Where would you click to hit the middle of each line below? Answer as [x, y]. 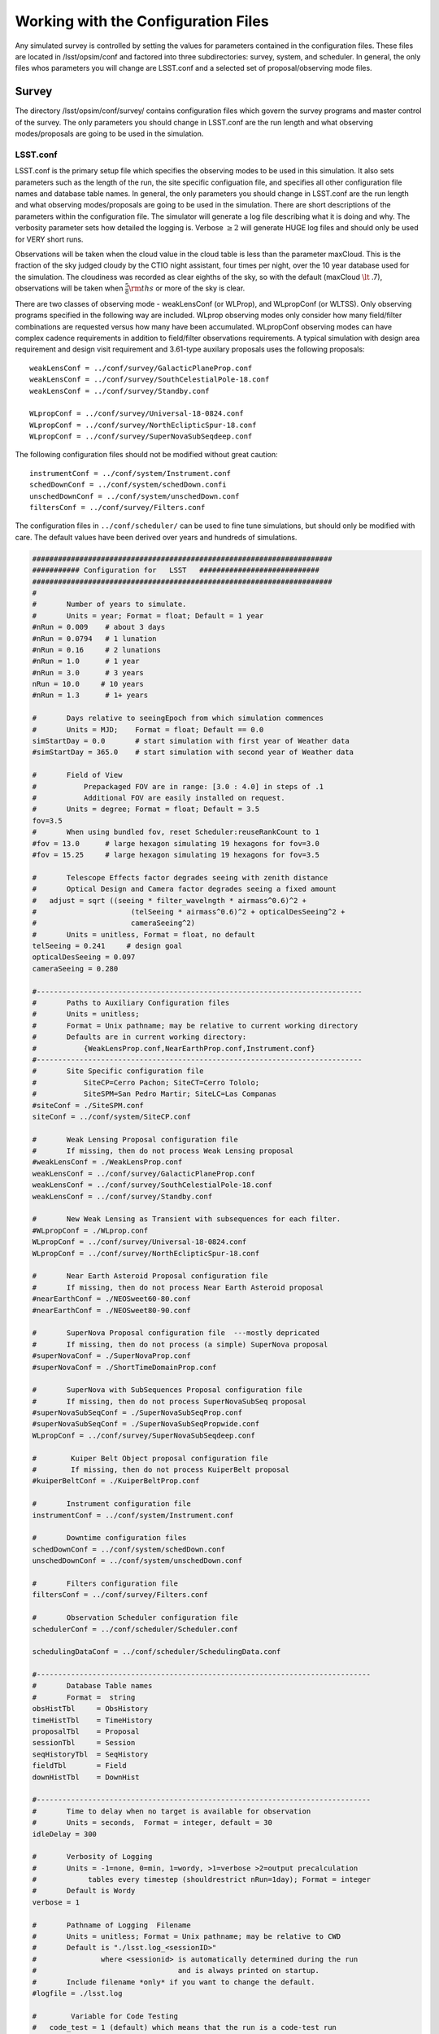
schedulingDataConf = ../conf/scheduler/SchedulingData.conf [156, 1652]
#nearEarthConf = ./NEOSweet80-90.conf [111, 1310]
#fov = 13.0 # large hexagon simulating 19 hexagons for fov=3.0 [176, 843]
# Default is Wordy [84, 1891]
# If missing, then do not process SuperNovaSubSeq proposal [170, 1401]
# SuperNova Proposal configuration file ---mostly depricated [176, 1333]
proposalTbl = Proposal [86, 1732]
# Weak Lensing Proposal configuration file [135, 1139]
